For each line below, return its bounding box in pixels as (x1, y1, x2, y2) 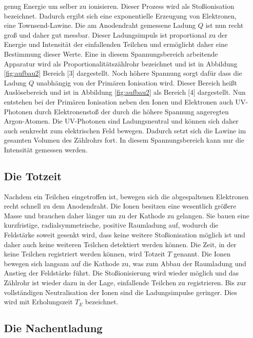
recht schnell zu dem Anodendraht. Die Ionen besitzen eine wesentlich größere (4, 201, 236, 211)
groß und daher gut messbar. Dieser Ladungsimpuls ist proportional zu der (4, 29, 228, 40)
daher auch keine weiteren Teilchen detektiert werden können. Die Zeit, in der (4, 239, 236, 249)
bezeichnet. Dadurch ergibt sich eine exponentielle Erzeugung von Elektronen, (4, 10, 237, 21)
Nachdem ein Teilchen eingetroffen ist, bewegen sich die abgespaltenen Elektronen (4, 191, 249, 201)
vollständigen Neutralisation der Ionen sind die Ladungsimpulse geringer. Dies (4, 287, 237, 297)
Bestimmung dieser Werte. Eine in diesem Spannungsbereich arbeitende (4, 48, 218, 59)
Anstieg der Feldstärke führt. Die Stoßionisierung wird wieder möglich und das (4, 268, 239, 278)
